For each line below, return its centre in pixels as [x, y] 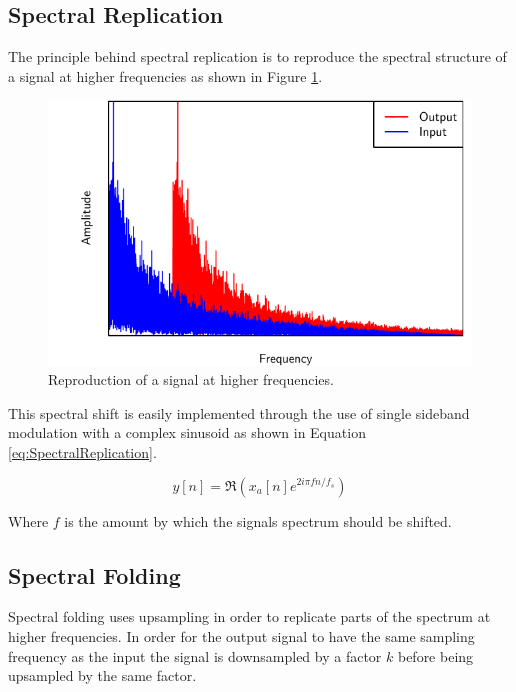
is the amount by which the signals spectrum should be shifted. [258, 520]
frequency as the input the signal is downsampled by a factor [195, 655]
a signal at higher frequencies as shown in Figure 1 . [165, 75]
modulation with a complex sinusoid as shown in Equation [187, 432]
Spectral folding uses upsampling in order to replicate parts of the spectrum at [249, 616]
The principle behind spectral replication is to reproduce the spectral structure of [257, 56]
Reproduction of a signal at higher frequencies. [191, 379]
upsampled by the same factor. [102, 675]
